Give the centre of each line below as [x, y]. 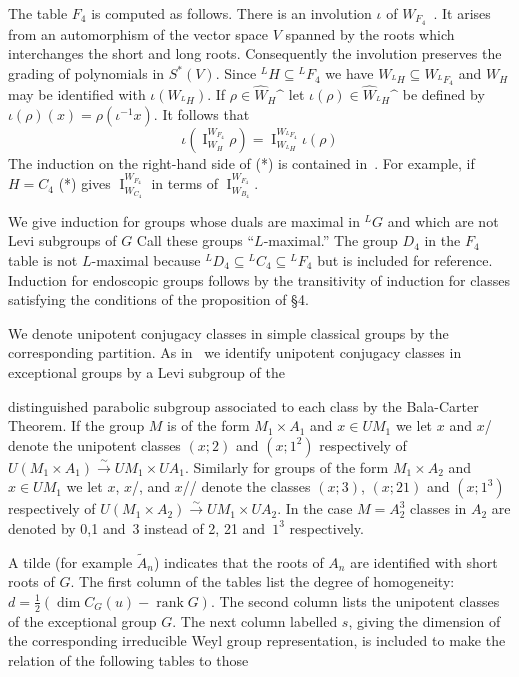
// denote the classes [246, 486]
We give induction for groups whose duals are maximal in [184, 220]
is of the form [208, 425]
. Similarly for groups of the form [286, 466]
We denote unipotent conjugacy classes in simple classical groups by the [228, 332]
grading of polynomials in [86, 73]
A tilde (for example [70, 561]
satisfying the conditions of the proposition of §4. [158, 299]
